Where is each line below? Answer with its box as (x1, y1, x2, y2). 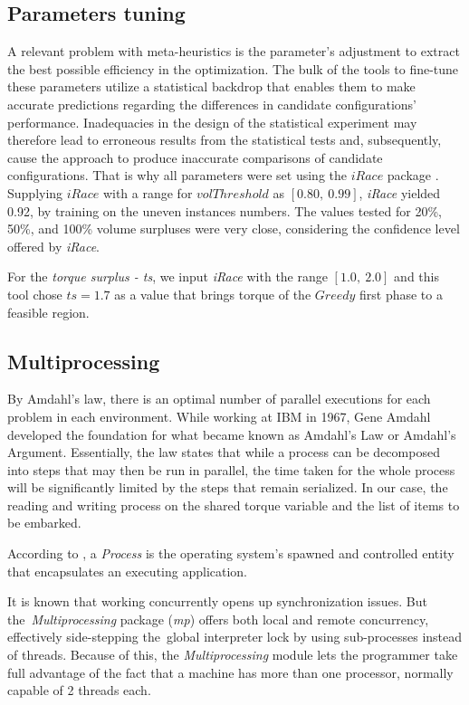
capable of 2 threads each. (7, 681, 151, 700)
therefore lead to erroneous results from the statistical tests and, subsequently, (7, 130, 442, 149)
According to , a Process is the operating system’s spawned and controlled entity (7, 544, 455, 563)
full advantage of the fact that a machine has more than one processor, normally (7, 662, 454, 681)
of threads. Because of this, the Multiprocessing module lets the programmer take (7, 645, 458, 664)
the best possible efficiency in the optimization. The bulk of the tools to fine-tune (7, 59, 459, 78)
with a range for (102, 183, 193, 202)
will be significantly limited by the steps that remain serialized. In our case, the (7, 478, 448, 497)
